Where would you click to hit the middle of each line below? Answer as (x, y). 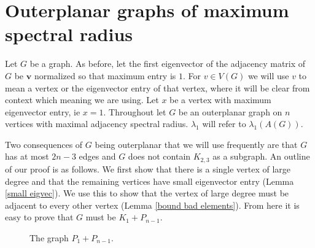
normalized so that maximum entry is (105, 75)
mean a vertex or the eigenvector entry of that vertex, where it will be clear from (157, 87)
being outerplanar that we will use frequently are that (196, 144)
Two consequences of (44, 144)
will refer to (224, 124)
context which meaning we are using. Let (82, 100)
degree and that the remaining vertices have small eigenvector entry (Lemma (150, 181)
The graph (49, 237)
